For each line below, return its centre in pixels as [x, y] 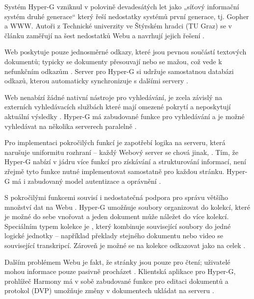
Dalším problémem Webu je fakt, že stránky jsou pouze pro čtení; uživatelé [117, 262]
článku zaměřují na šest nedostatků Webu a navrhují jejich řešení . [105, 35]
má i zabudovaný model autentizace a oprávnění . [87, 181]
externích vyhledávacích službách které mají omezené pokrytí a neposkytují [118, 107]
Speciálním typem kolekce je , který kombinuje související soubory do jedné [118, 226]
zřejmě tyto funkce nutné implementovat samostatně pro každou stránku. [114, 171]
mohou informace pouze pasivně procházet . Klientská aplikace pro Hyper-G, [120, 271]
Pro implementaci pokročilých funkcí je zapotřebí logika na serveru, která [115, 142]
